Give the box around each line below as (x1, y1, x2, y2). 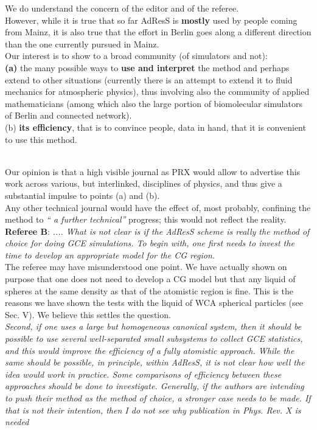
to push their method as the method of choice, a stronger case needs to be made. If (5, 392, 311, 404)
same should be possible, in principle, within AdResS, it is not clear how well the (5, 356, 305, 369)
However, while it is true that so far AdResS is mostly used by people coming (5, 13, 298, 26)
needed (5, 415, 29, 428)
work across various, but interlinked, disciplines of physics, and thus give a (5, 177, 282, 190)
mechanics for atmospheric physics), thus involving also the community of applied (5, 85, 310, 98)
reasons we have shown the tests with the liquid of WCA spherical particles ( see (5, 296, 303, 309)
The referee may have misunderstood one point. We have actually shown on (5, 260, 287, 273)
